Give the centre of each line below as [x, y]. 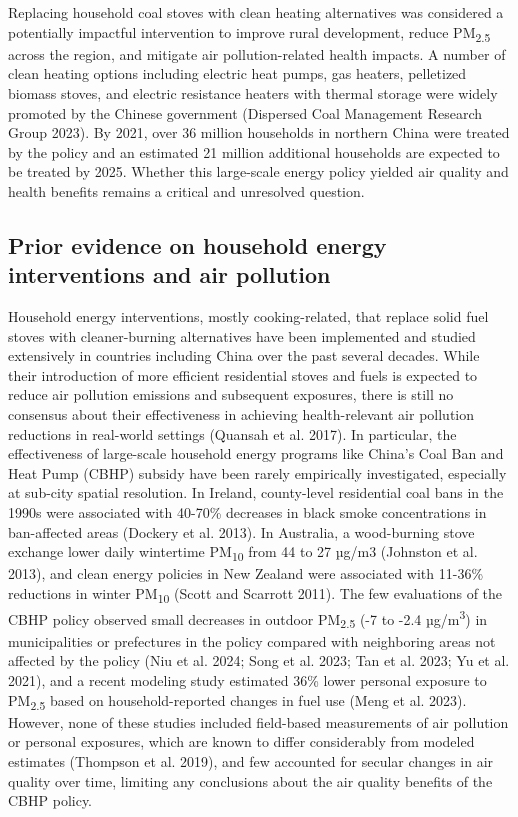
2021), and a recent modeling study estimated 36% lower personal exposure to [247, 680]
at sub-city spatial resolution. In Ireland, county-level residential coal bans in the [256, 492]
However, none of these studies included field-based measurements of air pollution [258, 721]
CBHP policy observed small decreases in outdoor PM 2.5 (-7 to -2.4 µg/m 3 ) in [248, 619]
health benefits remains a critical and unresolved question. [186, 190]
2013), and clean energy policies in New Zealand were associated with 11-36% [246, 573]
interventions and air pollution [169, 274]
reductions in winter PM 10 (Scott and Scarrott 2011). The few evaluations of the [255, 594]
